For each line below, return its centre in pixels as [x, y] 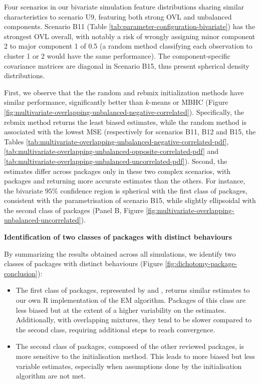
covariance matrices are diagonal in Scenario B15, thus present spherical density [127, 65]
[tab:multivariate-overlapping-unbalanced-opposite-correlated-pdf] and [111, 151]
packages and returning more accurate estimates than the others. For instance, [125, 181]
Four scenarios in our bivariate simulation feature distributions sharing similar [124, 7]
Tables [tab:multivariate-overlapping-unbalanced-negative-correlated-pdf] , [116, 141]
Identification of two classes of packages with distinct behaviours [118, 237]
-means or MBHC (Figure [189, 102]
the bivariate [24, 190]
